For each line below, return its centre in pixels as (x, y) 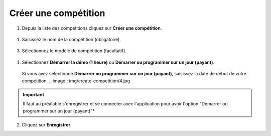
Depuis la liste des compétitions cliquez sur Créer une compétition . (92, 28)
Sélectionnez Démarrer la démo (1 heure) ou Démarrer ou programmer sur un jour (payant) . (118, 62)
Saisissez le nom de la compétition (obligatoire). (72, 39)
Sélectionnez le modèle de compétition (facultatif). (74, 51)
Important (34, 94)
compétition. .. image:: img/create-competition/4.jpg (76, 81)
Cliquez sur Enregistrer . (47, 125)
